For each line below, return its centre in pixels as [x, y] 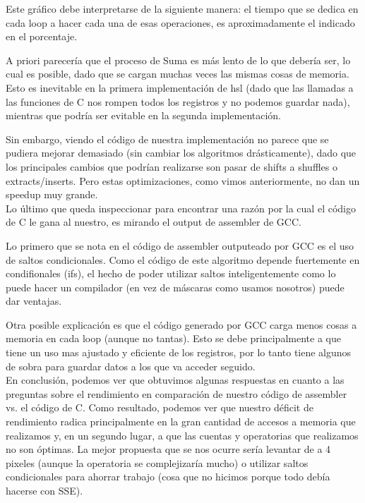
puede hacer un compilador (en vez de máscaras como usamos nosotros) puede [175, 287]
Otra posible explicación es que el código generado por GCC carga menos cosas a [181, 324]
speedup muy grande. [52, 194]
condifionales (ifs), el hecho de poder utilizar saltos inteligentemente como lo [171, 273]
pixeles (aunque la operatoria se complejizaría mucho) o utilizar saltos [157, 462]
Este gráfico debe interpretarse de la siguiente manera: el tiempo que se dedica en [182, 8]
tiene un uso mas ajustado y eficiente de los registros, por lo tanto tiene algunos [179, 352]
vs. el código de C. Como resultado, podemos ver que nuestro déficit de [160, 407]
